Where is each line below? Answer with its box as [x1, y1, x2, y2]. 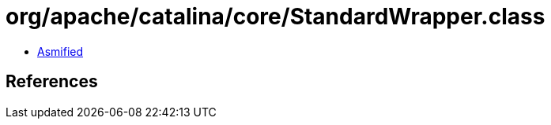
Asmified [37, 44, 84, 58]
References [6, 72, 98, 92]
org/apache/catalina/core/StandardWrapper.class [6, 3, 545, 30]
